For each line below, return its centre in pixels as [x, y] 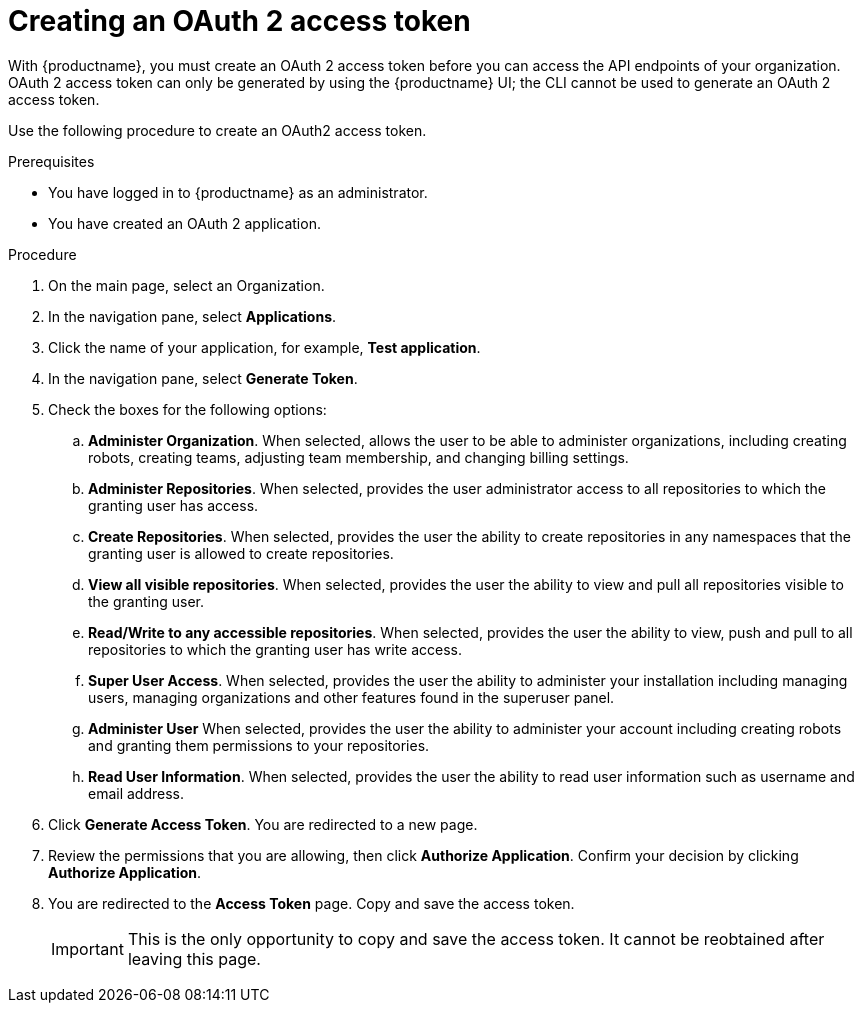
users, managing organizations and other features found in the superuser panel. [351, 697]
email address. [136, 793]
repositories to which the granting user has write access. [275, 649]
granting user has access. [173, 505]
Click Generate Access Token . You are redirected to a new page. [263, 824]
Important [87, 948]
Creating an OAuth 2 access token [239, 21]
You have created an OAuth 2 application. [184, 223]
